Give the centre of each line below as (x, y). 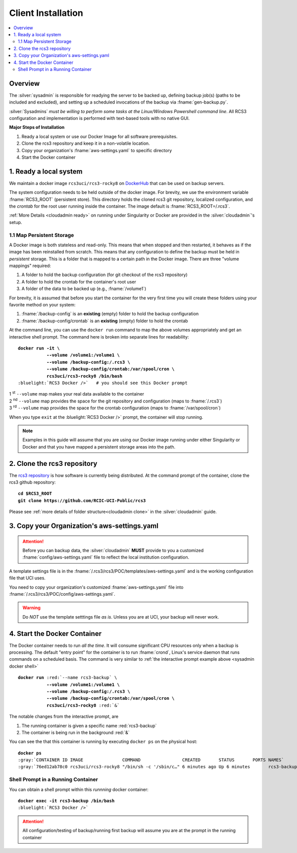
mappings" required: (30, 266)
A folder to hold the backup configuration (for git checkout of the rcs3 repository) (104, 275)
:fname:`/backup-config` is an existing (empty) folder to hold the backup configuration (110, 314)
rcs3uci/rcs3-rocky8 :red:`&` (83, 705)
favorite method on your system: (42, 305)
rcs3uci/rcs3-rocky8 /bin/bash (84, 376)
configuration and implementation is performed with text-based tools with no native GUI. (99, 118)
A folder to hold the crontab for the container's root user (79, 282)
